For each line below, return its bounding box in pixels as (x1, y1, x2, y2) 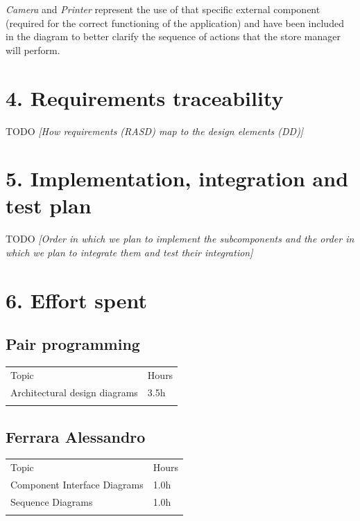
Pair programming (6, 333, 140, 355)
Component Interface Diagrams (10, 477, 144, 491)
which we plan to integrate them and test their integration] (6, 245, 253, 259)
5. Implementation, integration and (6, 164, 349, 193)
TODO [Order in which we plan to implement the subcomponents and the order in (6, 231, 354, 246)
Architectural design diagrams (10, 385, 138, 399)
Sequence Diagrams (10, 494, 93, 509)
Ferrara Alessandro (6, 425, 146, 447)
